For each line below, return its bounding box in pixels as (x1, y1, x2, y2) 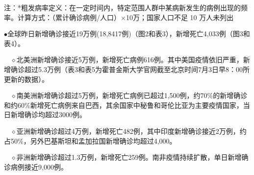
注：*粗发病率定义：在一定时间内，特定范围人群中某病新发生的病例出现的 (4, 2, 241, 12)
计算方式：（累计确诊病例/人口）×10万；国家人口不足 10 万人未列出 (17, 12, 234, 22)
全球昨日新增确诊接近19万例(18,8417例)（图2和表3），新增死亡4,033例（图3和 (7, 28, 250, 39)
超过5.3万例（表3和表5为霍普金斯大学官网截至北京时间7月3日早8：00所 (24, 64, 250, 74)
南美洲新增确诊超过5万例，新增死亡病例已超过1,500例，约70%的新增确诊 (16, 90, 248, 100)
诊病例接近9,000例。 (4, 161, 68, 172)
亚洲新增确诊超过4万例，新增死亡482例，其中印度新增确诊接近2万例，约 (16, 125, 247, 136)
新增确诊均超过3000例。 (10, 109, 86, 120)
